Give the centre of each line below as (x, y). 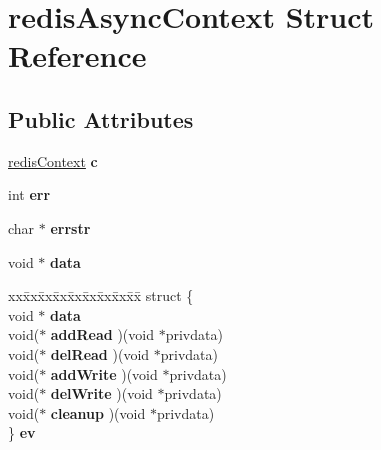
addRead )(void (102, 334)
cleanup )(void (98, 412)
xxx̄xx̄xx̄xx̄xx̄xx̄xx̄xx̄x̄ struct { (101, 295)
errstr (70, 227)
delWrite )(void (101, 393)
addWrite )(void (104, 373)
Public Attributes (101, 118)
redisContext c (53, 160)
